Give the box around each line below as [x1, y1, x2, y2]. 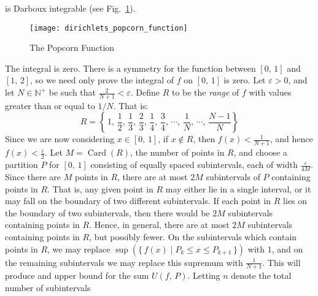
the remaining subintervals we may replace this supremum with [5, 256, 243, 268]
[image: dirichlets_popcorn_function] [29, 23, 188, 32]
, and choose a [233, 146, 287, 159]
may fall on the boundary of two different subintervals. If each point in [5, 194, 271, 207]
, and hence [270, 132, 313, 145]
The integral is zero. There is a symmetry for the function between [5, 61, 256, 74]
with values [249, 86, 292, 99]
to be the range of [171, 86, 239, 99]
